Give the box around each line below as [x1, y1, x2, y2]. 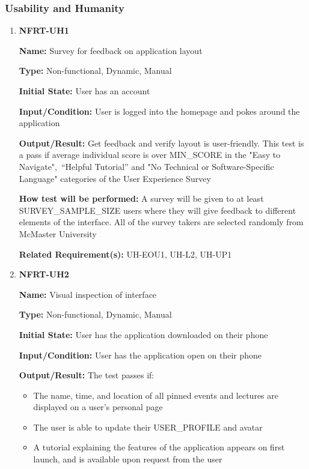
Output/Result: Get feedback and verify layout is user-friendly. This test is [19, 136, 304, 149]
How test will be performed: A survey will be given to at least [19, 192, 264, 205]
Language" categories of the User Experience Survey [19, 172, 211, 184]
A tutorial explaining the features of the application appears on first [33, 441, 285, 453]
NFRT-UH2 [19, 268, 69, 280]
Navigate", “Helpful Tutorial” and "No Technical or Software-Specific [19, 160, 274, 172]
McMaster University [19, 227, 97, 240]
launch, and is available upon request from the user [33, 453, 222, 465]
